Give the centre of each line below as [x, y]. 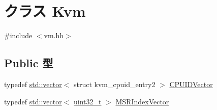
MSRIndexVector [142, 101]
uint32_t [88, 101]
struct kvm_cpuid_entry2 [115, 84]
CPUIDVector [191, 84]
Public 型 [29, 63]
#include [18, 35]
